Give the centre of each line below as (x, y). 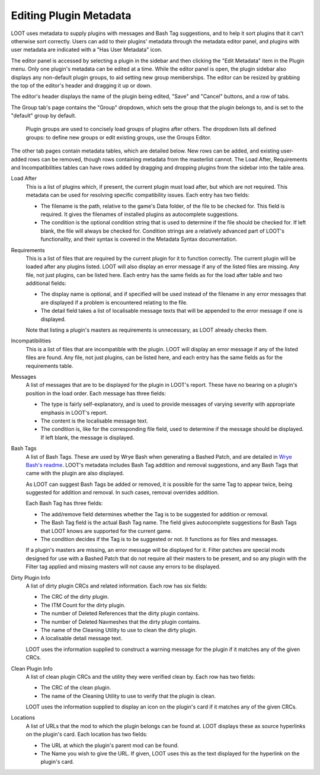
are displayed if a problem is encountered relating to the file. (114, 302)
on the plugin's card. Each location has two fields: (87, 734)
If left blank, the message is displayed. (87, 437)
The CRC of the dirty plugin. (75, 597)
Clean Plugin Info (32, 668)
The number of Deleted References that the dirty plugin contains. (120, 614)
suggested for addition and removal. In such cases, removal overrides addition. (122, 493)
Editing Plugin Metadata (71, 15)
